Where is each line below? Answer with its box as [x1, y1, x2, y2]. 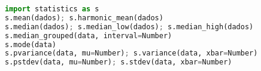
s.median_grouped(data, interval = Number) [5, 31, 172, 40]
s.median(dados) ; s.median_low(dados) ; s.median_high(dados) [5, 22, 254, 31]
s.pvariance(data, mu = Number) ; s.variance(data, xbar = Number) [5, 49, 258, 58]
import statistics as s [5, 5, 99, 13]
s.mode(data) [5, 40, 56, 49]
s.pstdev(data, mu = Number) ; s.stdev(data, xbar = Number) [5, 58, 232, 67]
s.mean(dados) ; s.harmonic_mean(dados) [5, 13, 163, 22]
